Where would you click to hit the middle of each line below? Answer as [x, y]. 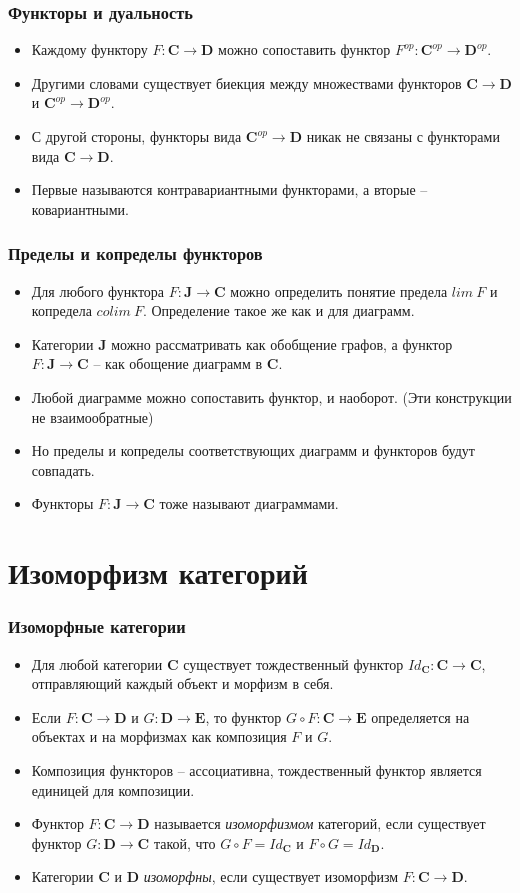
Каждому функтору [89, 49]
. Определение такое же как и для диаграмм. [278, 310]
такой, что [184, 842]
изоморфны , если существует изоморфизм [271, 876]
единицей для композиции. [113, 789]
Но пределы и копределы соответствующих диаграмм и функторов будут [253, 450]
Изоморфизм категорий [158, 572]
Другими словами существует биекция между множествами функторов [246, 82]
